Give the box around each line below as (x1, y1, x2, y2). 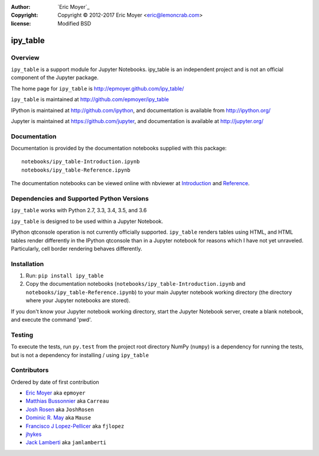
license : (11, 20, 31, 27)
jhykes (25, 431, 42, 438)
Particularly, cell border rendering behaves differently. (11, 245, 142, 252)
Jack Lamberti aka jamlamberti (25, 439, 106, 446)
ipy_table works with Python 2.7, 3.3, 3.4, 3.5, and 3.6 (11, 207, 147, 214)
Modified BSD (57, 20, 92, 27)
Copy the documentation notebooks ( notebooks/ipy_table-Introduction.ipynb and (25, 280, 246, 287)
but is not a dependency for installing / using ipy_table (11, 351, 149, 358)
